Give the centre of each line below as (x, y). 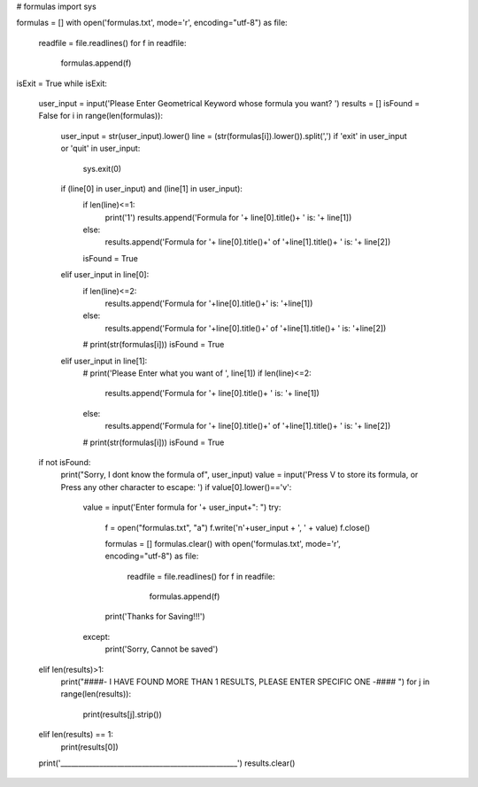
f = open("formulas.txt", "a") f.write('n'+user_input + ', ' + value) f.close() (238, 527)
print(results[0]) (89, 747)
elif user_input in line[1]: (104, 361)
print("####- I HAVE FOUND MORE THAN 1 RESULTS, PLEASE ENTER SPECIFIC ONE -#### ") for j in (245, 682)
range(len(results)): (96, 694)
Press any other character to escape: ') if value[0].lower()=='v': (176, 487)
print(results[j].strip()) (123, 714)
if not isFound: (65, 462)
